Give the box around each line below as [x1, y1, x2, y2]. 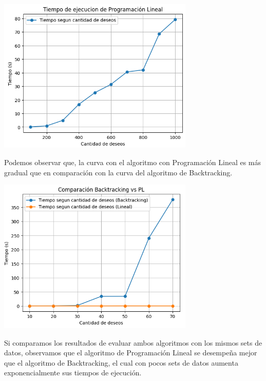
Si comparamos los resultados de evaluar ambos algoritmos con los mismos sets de [4, 337, 262, 348]
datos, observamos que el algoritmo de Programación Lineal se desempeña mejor [4, 347, 257, 358]
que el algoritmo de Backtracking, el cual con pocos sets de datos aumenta [4, 357, 238, 368]
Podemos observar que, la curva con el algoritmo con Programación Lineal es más [4, 156, 261, 167]
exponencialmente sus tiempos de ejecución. [4, 367, 142, 378]
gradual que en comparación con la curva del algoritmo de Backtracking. [4, 167, 233, 177]
